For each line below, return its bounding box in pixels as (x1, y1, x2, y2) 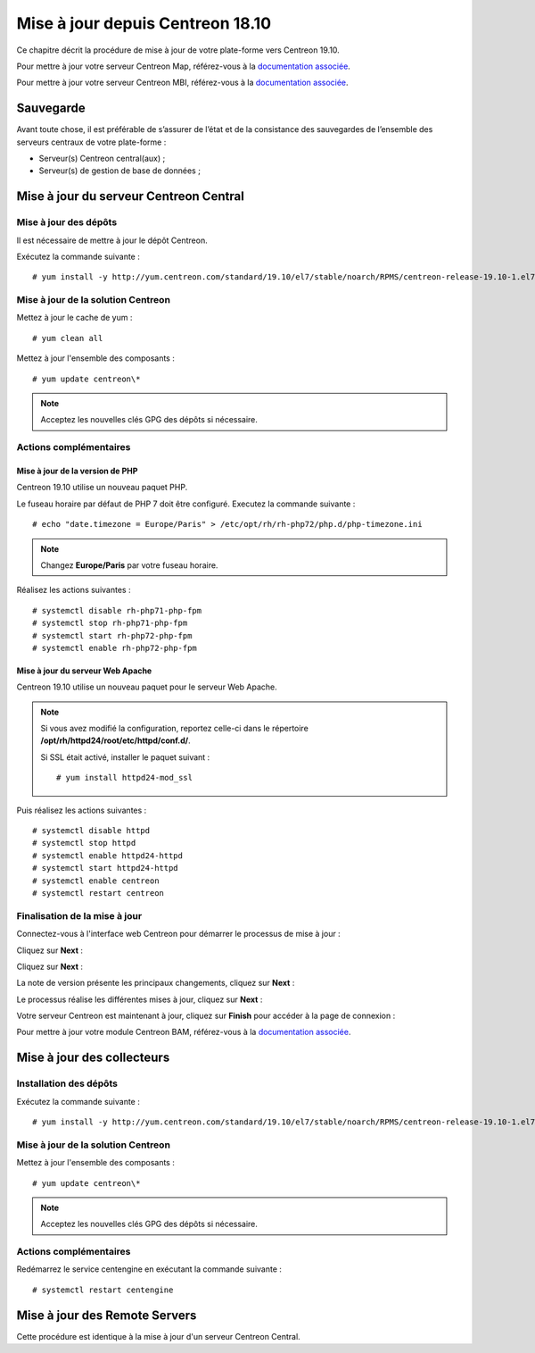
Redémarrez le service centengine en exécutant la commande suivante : (16, 1264, 283, 1274)
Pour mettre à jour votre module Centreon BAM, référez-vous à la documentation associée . (16, 1027, 351, 1038)
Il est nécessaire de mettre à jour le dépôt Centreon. (16, 235, 209, 246)
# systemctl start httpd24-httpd (32, 863, 178, 873)
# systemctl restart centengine (32, 1284, 174, 1295)
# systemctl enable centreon (32, 875, 160, 886)
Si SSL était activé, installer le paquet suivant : (40, 751, 210, 763)
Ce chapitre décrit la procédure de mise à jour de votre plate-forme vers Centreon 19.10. (16, 45, 341, 55)
